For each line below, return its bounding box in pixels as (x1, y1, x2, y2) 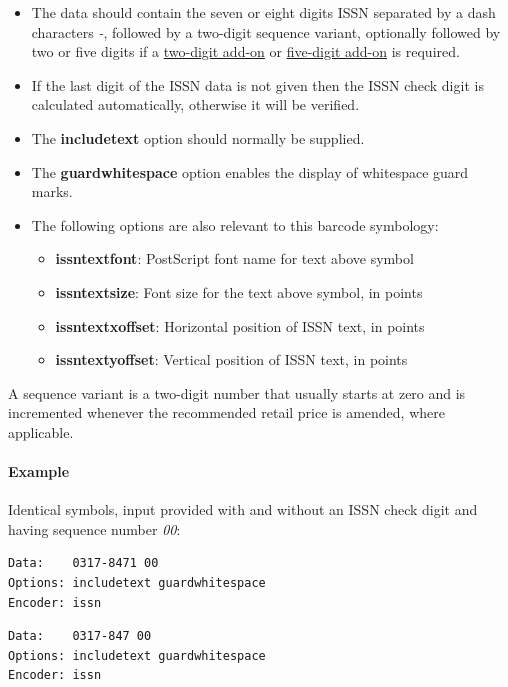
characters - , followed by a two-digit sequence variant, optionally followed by (31, 21, 501, 42)
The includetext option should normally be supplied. (31, 127, 365, 148)
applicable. (8, 421, 74, 442)
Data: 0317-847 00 (8, 629, 152, 644)
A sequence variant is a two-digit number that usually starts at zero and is (8, 382, 466, 403)
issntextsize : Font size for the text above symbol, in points (55, 281, 423, 302)
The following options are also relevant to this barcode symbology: (31, 214, 439, 235)
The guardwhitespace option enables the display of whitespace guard (31, 161, 469, 182)
